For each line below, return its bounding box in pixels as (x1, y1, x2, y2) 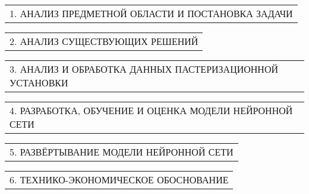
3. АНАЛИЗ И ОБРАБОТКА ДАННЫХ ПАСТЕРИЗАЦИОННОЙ (10, 62, 279, 76)
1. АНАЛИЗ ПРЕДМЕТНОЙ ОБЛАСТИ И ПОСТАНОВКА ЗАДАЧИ (10, 7, 293, 20)
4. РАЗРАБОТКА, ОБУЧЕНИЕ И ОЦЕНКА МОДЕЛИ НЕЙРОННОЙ (10, 104, 293, 117)
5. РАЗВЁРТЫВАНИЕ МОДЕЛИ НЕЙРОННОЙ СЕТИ (10, 145, 234, 159)
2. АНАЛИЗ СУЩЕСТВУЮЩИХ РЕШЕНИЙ (10, 34, 198, 48)
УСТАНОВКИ (10, 76, 68, 89)
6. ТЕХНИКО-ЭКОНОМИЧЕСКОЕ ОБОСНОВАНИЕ (10, 173, 229, 186)
